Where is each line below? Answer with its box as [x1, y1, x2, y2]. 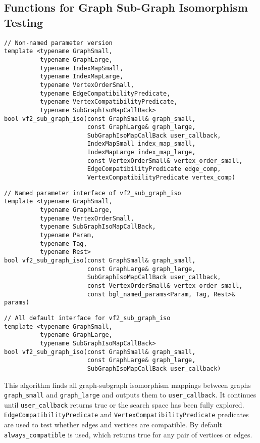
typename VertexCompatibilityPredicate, [40, 98, 178, 106]
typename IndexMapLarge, [40, 73, 124, 80]
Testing [4, 14, 43, 30]
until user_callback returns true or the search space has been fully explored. [4, 399, 244, 410]
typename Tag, [40, 240, 87, 247]
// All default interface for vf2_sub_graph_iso [4, 314, 171, 322]
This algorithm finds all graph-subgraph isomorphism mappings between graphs [4, 379, 251, 390]
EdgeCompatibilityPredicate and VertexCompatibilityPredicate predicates [4, 409, 249, 420]
